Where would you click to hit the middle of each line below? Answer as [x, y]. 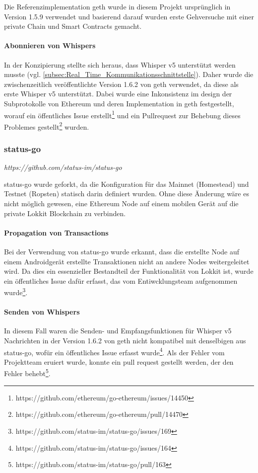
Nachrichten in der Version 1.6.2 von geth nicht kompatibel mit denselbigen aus [125, 341]
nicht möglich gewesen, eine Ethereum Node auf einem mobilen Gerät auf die [121, 203]
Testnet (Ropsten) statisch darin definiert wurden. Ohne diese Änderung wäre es [127, 194]
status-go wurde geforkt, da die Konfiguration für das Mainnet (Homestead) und [127, 184]
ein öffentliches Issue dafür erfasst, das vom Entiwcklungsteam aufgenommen [121, 280]
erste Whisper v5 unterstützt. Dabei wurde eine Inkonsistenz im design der [118, 94]
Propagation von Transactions [56, 232]
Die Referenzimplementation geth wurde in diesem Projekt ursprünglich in [117, 6]
